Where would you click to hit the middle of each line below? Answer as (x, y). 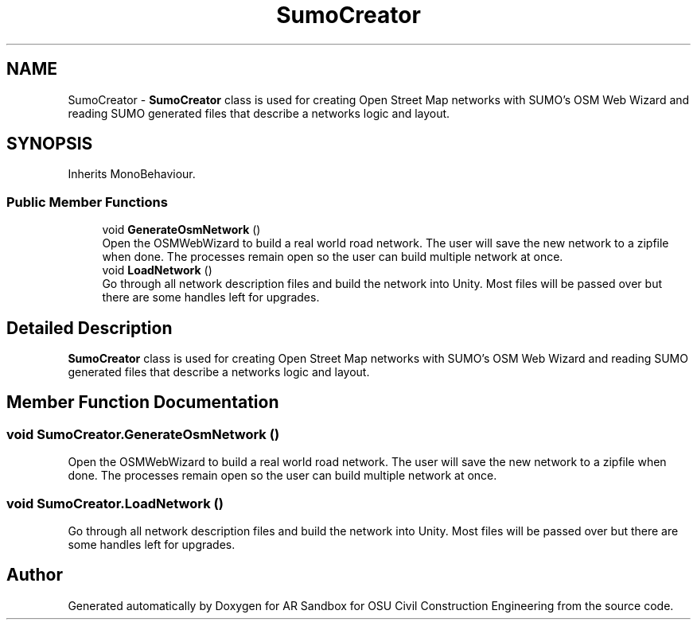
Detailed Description (90, 328)
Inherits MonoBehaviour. (132, 174)
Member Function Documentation (143, 402)
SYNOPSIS (50, 144)
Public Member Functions (87, 202)
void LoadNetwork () (157, 270)
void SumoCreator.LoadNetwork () (115, 503)
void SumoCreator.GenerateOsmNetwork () (143, 434)
